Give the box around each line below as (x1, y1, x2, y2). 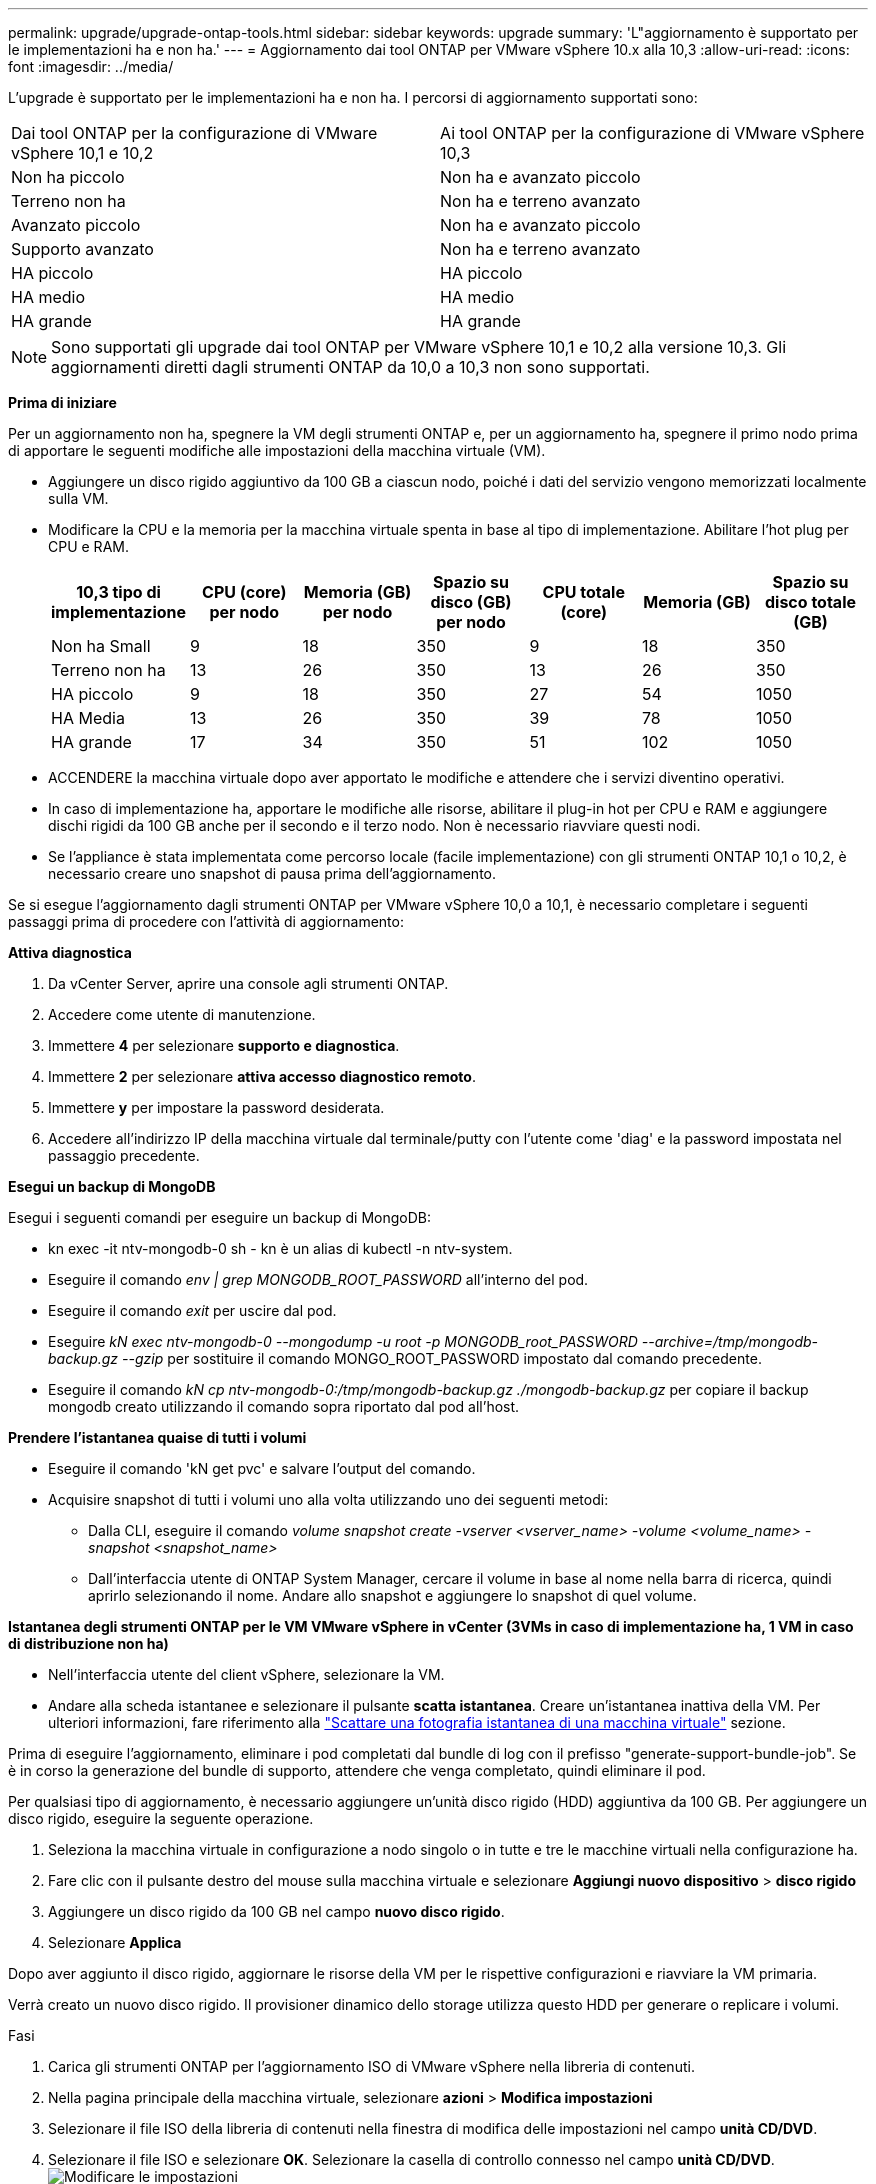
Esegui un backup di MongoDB (8, 1178, 216, 1195)
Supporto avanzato (11, 239, 154, 259)
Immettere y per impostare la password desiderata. (48, 1099, 385, 1116)
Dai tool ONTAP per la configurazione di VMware (11, 123, 378, 143)
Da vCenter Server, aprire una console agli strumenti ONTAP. (48, 975, 449, 992)
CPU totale (542, 582, 625, 602)
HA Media (51, 708, 125, 728)
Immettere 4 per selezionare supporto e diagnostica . (48, 1037, 400, 1054)
